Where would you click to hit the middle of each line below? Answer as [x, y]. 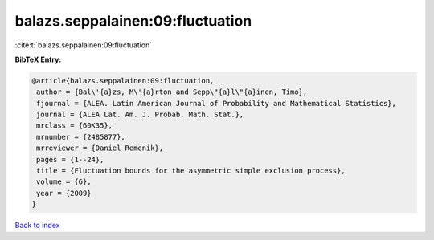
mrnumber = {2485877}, [81, 137]
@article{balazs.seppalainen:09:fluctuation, [123, 81]
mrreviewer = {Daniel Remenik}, [100, 148]
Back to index [37, 226]
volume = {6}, [64, 182]
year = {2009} [64, 193]
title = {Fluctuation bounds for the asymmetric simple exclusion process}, [191, 171]
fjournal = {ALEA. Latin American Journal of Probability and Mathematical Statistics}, [217, 103]
